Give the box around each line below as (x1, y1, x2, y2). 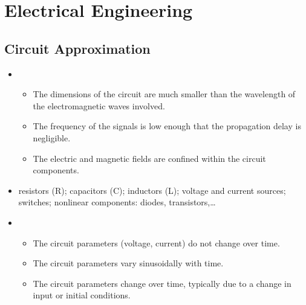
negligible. (33, 131, 71, 144)
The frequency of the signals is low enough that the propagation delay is (33, 120, 301, 132)
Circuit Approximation (4, 39, 151, 57)
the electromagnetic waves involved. (33, 99, 165, 112)
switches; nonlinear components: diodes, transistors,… (18, 196, 216, 208)
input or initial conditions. (33, 289, 131, 301)
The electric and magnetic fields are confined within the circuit (33, 152, 266, 164)
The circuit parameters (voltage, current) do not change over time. (33, 236, 280, 249)
